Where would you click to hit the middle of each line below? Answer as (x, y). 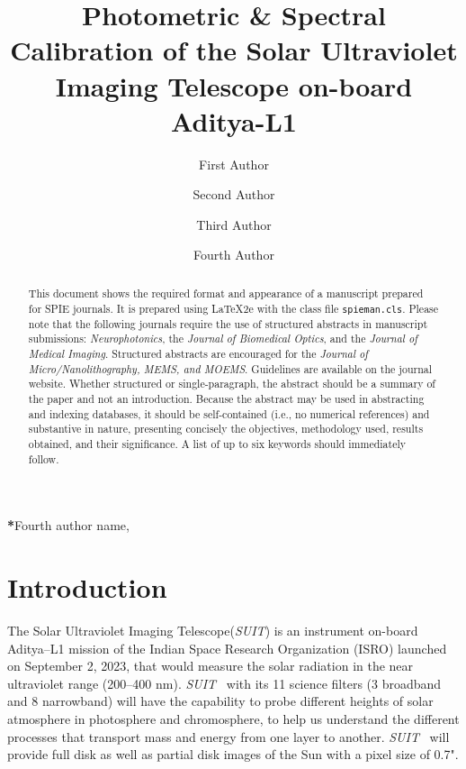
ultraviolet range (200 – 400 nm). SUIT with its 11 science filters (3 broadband (224, 683)
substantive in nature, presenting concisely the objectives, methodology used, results (226, 429)
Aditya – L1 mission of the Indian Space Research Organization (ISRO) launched (227, 648)
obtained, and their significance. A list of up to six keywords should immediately (217, 443)
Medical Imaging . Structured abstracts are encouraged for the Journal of (198, 353)
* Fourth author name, (68, 525)
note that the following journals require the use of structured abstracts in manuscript (228, 323)
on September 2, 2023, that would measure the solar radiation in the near (211, 666)
